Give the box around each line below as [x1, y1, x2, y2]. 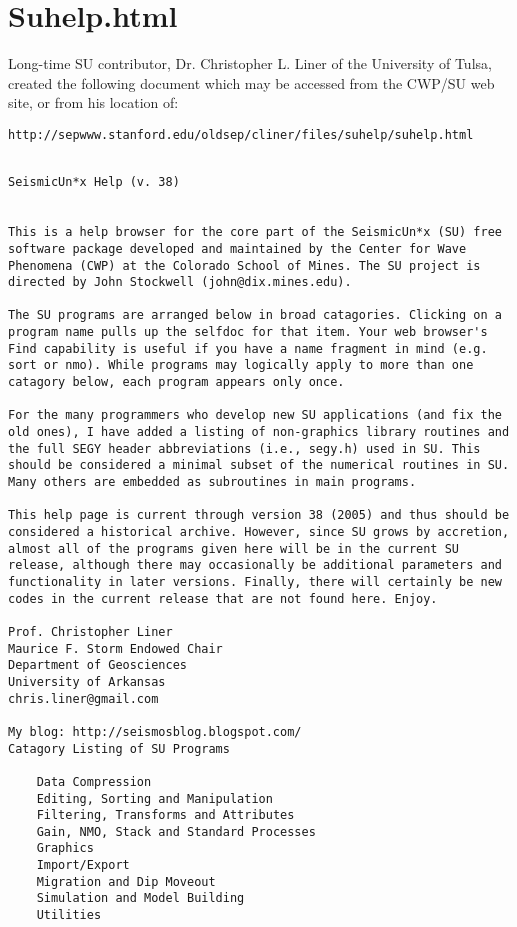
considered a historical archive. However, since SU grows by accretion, [8, 525, 510, 539]
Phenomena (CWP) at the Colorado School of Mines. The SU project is [8, 258, 481, 273]
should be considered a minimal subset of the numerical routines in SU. [8, 458, 510, 473]
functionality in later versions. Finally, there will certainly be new [8, 574, 502, 589]
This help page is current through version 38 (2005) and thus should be [8, 508, 510, 523]
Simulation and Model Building [36, 891, 245, 906]
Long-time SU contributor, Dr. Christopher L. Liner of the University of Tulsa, [8, 53, 492, 74]
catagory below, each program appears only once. [8, 375, 345, 390]
